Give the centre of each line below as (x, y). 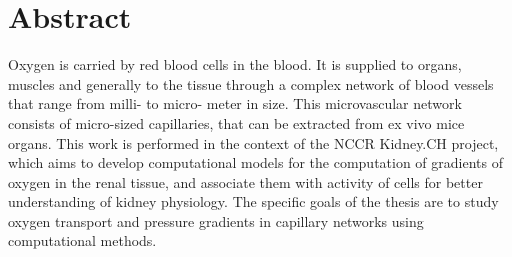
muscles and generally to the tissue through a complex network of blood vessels (251, 83)
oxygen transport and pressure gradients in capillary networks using (216, 220)
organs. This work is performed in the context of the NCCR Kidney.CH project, (253, 142)
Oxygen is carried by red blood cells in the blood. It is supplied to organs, (235, 64)
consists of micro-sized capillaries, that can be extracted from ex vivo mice (236, 122)
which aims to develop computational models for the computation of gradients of (255, 162)
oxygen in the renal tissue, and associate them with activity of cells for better (245, 181)
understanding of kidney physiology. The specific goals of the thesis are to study (253, 201)
